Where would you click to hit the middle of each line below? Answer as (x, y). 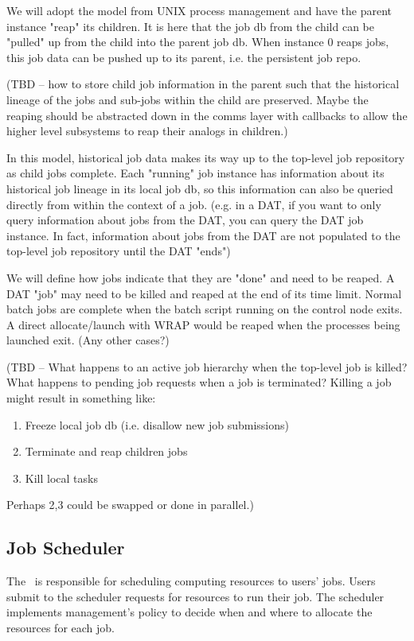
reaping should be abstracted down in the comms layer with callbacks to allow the (207, 115)
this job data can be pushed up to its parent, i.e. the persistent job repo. (184, 57)
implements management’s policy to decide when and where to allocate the (189, 612)
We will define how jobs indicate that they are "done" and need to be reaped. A (201, 277)
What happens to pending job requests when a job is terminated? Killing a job (199, 382)
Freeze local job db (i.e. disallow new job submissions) (157, 424)
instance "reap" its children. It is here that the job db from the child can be (190, 26)
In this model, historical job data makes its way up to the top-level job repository (206, 157)
